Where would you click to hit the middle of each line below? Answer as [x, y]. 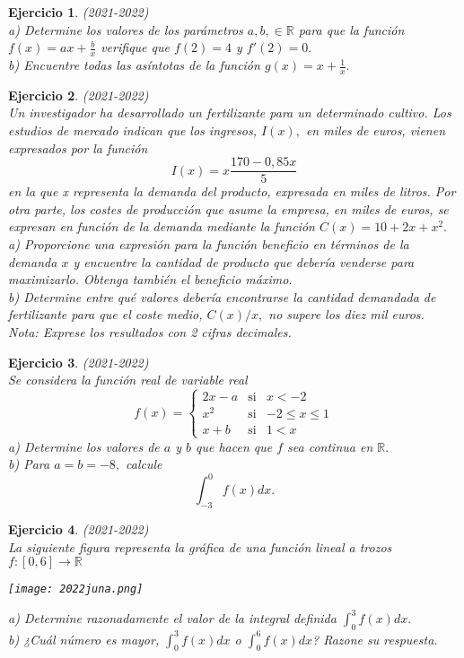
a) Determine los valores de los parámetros [126, 29]
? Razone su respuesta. [375, 639]
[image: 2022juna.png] [76, 589]
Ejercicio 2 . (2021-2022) [79, 95]
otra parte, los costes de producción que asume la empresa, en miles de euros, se [228, 208]
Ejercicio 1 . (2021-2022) [79, 12]
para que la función [351, 29]
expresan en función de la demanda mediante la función [162, 226]
